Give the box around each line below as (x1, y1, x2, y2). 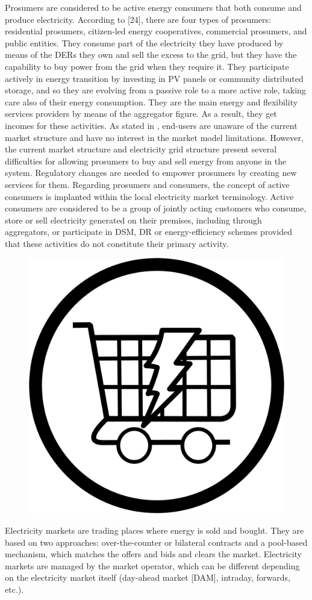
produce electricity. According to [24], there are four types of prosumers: (5, 13, 271, 25)
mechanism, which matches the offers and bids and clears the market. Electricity (5, 548, 302, 560)
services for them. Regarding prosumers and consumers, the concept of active (5, 178, 290, 190)
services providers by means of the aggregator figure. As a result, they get (5, 107, 277, 120)
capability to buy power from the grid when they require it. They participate (5, 60, 289, 72)
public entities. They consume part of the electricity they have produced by (5, 36, 284, 49)
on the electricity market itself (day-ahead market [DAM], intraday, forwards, (5, 571, 290, 584)
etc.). (5, 583, 24, 596)
